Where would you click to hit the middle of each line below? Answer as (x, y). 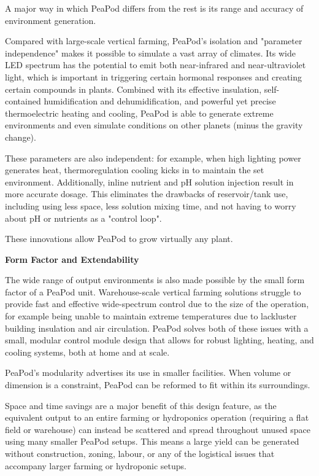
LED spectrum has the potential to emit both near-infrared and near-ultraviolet (156, 65)
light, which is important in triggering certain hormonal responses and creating (154, 76)
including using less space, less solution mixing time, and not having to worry (151, 205)
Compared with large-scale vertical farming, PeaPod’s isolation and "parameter (154, 41)
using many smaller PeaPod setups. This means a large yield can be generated (152, 441)
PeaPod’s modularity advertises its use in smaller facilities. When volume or (148, 373)
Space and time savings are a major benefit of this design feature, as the (141, 405)
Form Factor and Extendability (72, 259)
